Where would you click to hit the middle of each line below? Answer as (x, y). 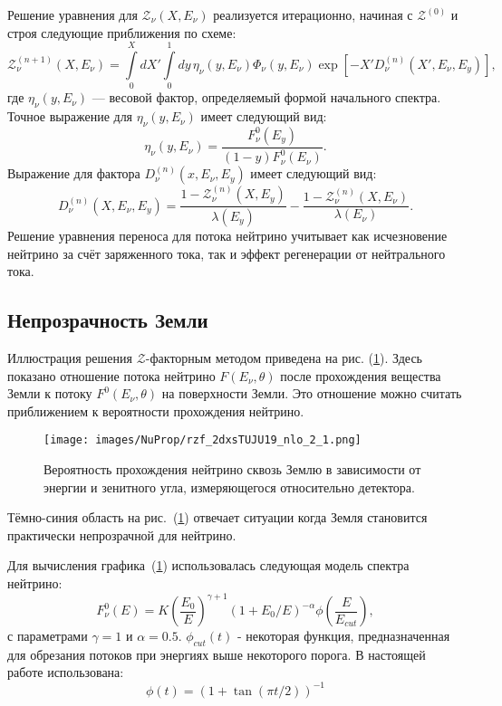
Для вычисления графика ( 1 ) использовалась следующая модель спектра (208, 565)
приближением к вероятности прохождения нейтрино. (156, 410)
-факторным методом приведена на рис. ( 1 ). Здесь (284, 357)
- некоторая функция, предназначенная (343, 636)
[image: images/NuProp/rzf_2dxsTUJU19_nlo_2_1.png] (203, 440)
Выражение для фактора (74, 173)
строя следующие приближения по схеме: (122, 32)
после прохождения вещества (361, 375)
